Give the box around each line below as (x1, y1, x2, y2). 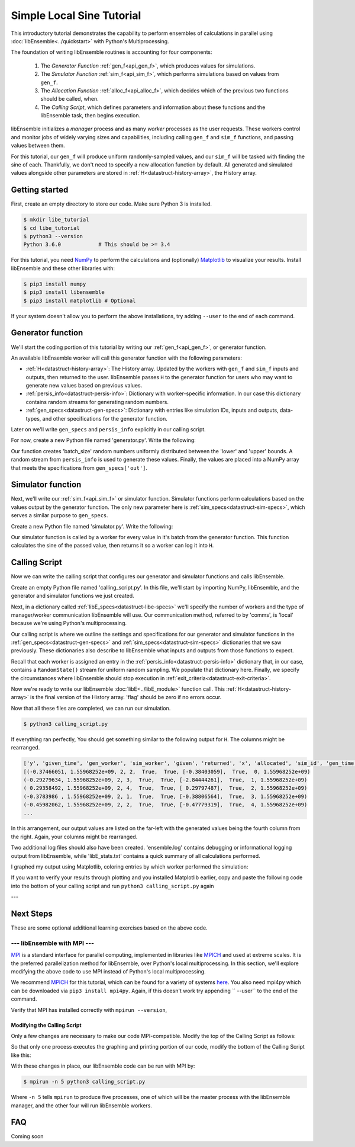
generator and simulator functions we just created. (11, 592, 134, 600)
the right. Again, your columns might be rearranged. (11, 833, 138, 840)
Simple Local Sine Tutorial (11, 9, 141, 22)
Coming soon (11, 1133, 44, 1140)
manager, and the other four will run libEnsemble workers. (11, 1102, 152, 1109)
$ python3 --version (23, 233, 83, 240)
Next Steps (11, 909, 53, 919)
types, (25, 415, 41, 422)
